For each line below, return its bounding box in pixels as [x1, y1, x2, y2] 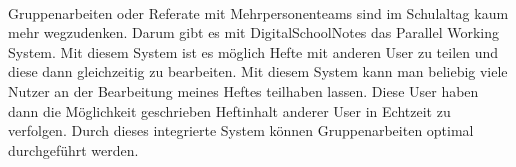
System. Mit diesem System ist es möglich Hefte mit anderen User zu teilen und [8, 41, 499, 62]
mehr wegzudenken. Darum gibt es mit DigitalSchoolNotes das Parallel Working [8, 22, 499, 43]
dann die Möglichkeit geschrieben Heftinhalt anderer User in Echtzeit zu [8, 100, 451, 121]
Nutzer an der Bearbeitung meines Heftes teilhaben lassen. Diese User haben [8, 80, 479, 101]
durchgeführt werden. [8, 139, 139, 160]
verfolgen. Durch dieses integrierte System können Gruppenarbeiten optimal [8, 120, 474, 141]
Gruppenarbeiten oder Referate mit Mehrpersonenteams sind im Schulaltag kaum [8, 2, 509, 23]
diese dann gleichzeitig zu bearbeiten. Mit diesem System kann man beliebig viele [8, 61, 508, 82]
